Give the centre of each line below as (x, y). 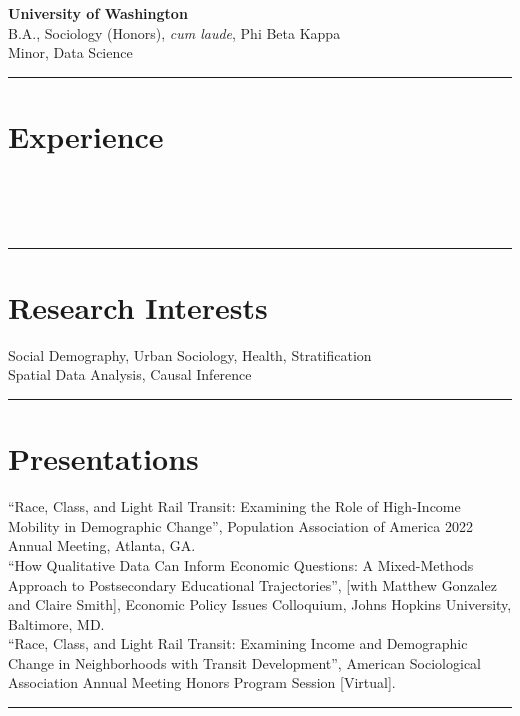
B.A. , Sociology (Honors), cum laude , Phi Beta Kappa (174, 32)
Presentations (103, 458)
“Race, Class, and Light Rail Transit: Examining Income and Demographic (238, 643)
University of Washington (98, 13)
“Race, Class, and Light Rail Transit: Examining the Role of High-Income (234, 506)
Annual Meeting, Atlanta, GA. (102, 545)
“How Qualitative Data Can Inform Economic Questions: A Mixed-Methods (241, 564)
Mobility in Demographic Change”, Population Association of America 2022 (240, 525)
